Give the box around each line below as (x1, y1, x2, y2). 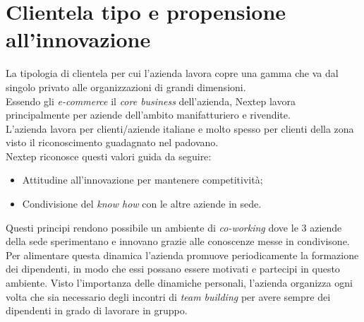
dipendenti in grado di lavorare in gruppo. (6, 303, 188, 318)
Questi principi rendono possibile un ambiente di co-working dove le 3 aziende (6, 220, 342, 234)
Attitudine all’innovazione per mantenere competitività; (22, 172, 263, 187)
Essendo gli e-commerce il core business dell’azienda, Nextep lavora (6, 93, 296, 108)
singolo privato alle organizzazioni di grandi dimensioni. (6, 79, 246, 94)
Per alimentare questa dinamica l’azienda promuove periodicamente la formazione (6, 247, 359, 262)
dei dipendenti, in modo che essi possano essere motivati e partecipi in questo (6, 261, 340, 276)
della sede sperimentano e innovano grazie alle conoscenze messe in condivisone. (6, 234, 350, 249)
